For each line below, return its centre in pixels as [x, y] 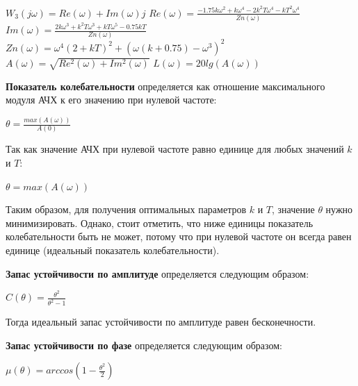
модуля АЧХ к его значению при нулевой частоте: [111, 100]
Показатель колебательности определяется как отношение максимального [165, 86]
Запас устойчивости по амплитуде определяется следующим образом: [157, 273]
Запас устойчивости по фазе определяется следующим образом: [144, 345]
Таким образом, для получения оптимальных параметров [126, 209]
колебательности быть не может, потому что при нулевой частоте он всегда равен [179, 236]
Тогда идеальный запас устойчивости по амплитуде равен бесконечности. [161, 322]
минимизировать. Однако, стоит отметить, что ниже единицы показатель [160, 223]
